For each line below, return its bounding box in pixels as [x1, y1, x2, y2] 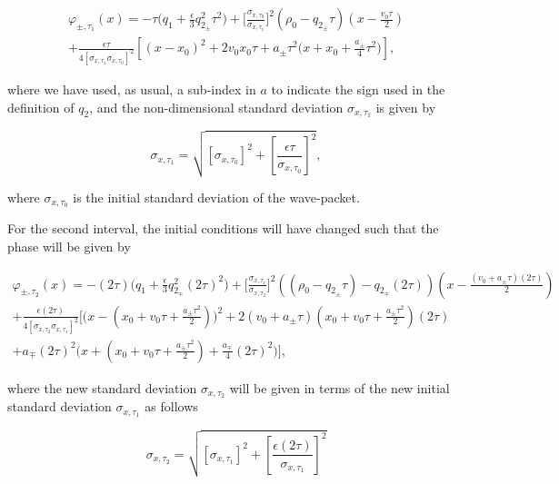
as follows [145, 397, 198, 416]
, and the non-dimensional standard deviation [89, 97, 344, 116]
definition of [7, 97, 75, 116]
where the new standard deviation [7, 378, 197, 397]
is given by [375, 97, 436, 116]
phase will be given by [7, 237, 131, 256]
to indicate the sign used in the [271, 79, 445, 98]
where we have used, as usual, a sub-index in [7, 79, 256, 98]
